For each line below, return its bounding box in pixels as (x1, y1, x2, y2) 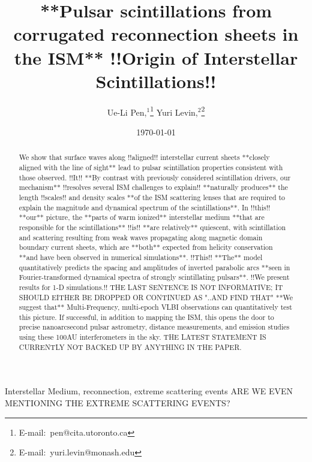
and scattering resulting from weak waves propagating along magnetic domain (19, 232, 263, 242)
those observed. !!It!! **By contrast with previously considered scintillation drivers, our (19, 172, 291, 182)
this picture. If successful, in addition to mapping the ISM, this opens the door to (19, 312, 274, 322)
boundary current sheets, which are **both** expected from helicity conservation (19, 242, 273, 252)
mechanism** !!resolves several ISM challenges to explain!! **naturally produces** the (19, 182, 288, 192)
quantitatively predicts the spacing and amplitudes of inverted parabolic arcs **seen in (19, 262, 290, 272)
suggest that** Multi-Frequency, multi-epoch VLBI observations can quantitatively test (19, 302, 292, 312)
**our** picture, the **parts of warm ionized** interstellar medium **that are (19, 212, 265, 222)
